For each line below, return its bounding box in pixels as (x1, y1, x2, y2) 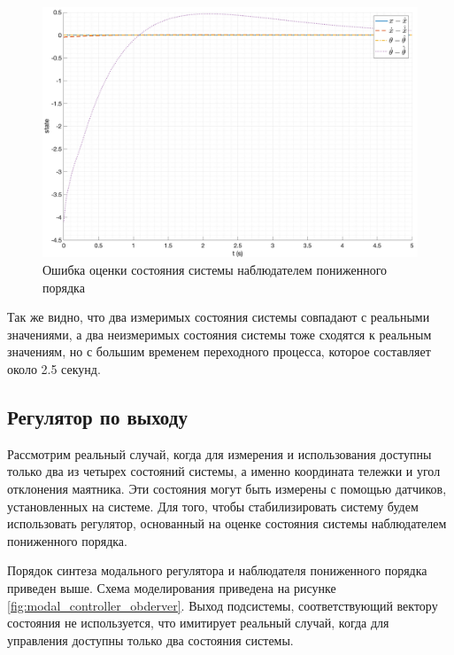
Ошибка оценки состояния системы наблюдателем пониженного (42, 260, 388, 278)
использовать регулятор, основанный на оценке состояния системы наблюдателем (7, 514, 447, 533)
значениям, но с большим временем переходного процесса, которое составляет (7, 342, 431, 361)
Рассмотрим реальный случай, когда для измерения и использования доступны (7, 444, 432, 463)
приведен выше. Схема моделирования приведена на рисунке (7, 578, 336, 597)
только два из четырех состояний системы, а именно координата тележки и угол (7, 462, 441, 480)
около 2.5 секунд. (7, 359, 101, 378)
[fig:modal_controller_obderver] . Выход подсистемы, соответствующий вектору (7, 596, 438, 614)
